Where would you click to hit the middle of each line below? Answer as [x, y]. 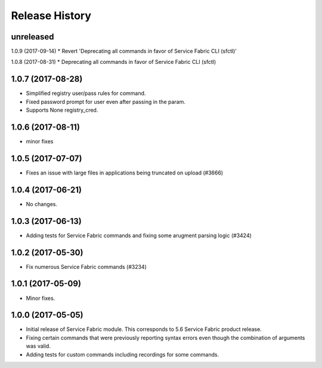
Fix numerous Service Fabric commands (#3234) [86, 266]
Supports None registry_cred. [62, 110]
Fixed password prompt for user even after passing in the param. [106, 102]
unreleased [32, 37]
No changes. [42, 204]
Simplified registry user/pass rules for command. [86, 93]
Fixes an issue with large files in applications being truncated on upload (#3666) [125, 173]
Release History [51, 16]
